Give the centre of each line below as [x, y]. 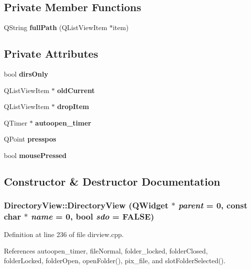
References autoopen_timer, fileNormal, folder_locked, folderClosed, [106, 251]
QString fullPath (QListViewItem [56, 27]
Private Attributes [51, 54]
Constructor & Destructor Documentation [112, 181]
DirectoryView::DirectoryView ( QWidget [86, 205]
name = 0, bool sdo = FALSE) [93, 216]
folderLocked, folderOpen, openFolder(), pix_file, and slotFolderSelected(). [115, 260]
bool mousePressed [35, 155]
